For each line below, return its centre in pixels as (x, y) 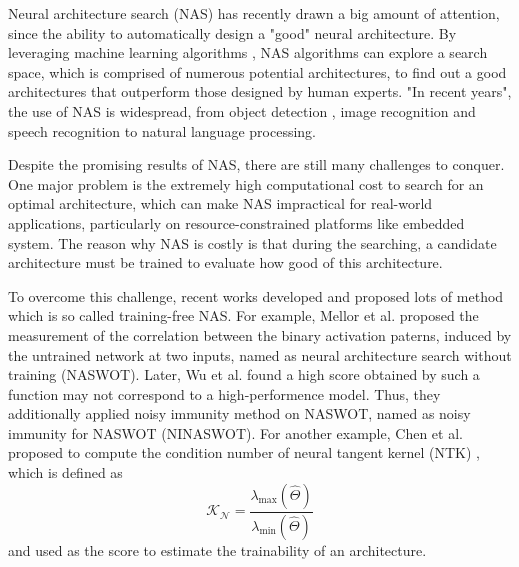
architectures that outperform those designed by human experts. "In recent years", (260, 91)
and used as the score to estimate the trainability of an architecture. (217, 549)
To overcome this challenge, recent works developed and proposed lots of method (256, 295)
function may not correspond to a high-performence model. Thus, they (224, 393)
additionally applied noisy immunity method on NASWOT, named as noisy (239, 413)
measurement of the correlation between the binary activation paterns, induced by (260, 334)
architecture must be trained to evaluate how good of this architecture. (225, 262)
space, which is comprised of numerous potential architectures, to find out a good (257, 71)
